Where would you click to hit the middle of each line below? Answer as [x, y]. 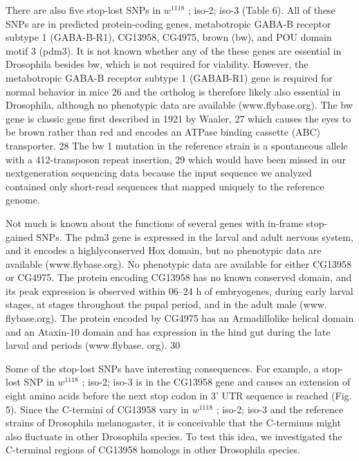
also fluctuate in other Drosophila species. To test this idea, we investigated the [174, 436]
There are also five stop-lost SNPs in [83, 10]
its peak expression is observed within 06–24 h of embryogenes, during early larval [179, 290]
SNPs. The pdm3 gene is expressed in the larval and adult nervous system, [195, 236]
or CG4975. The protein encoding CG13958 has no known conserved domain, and [179, 277]
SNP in [39, 382]
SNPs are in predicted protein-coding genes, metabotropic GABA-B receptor [168, 23]
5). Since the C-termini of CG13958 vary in [98, 409]
